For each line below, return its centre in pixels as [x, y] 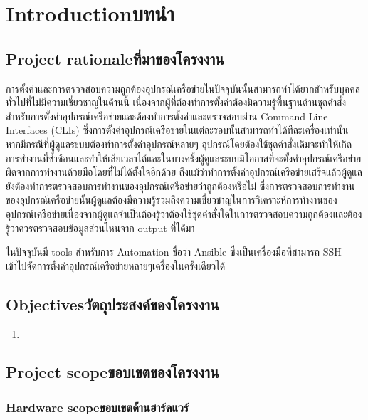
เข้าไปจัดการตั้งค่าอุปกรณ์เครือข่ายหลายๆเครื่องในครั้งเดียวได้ [116, 265]
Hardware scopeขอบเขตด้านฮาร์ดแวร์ [98, 407]
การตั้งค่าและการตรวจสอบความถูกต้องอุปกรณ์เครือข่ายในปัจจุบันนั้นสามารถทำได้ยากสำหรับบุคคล [183, 88]
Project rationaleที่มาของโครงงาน [115, 58]
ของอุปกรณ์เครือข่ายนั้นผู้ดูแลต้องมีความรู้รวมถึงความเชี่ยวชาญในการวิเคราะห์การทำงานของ [172, 200]
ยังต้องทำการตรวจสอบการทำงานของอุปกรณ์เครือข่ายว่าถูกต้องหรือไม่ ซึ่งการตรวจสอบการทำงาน [180, 185]
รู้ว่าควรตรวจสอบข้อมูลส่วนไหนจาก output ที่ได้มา [100, 227]
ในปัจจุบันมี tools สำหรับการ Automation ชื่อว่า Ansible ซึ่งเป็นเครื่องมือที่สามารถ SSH [174, 252]
